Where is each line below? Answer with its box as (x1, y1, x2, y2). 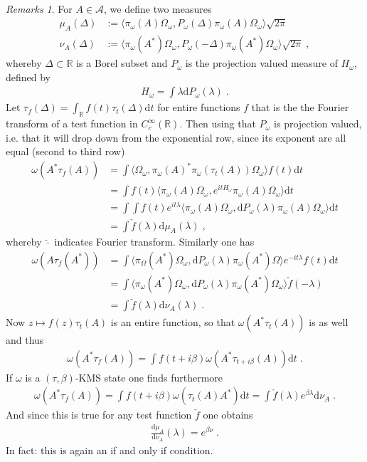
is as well (309, 315, 349, 330)
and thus (6, 332, 44, 347)
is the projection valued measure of (185, 56, 338, 70)
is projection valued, (274, 116, 362, 131)
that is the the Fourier (251, 100, 349, 115)
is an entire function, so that (110, 315, 235, 330)
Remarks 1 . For (6, 1, 73, 16)
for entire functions (157, 100, 240, 115)
